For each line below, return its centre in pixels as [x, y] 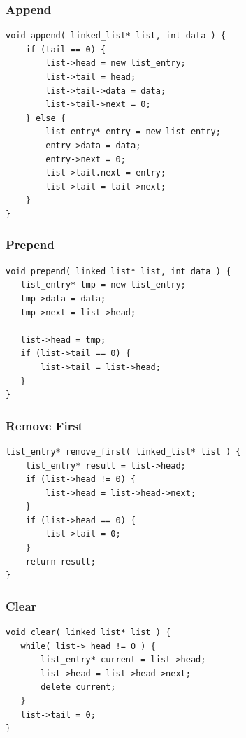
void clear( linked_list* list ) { [88, 633]
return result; [60, 561]
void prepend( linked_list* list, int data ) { [118, 271]
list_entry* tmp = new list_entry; [103, 285]
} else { [45, 118]
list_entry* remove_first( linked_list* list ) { [123, 452]
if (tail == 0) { [66, 49]
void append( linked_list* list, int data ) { [116, 36]
